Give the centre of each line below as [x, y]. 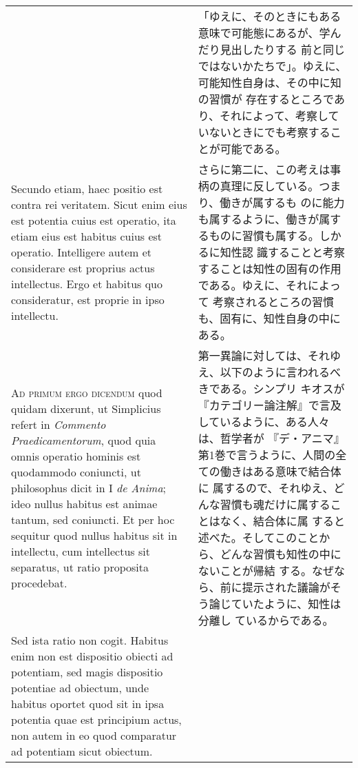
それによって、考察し [274, 115]
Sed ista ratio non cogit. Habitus [90, 640]
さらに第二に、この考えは [264, 169]
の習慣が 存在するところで [266, 99]
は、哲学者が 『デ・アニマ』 [271, 438]
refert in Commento [59, 424]
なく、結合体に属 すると [283, 521]
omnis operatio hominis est [76, 456]
